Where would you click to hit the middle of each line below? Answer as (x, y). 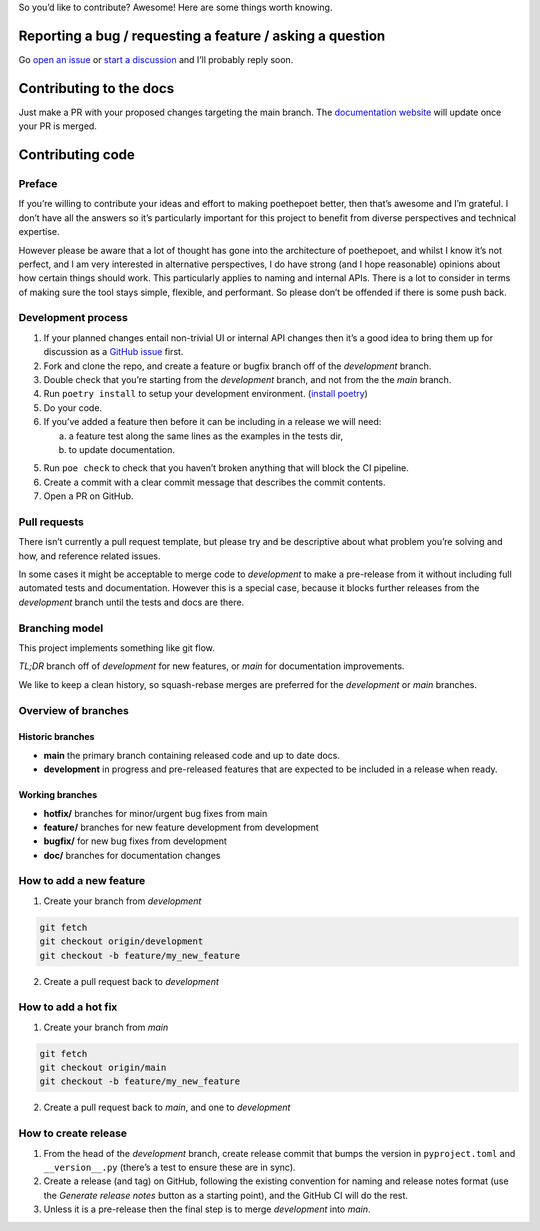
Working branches (58, 795)
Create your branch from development (122, 901)
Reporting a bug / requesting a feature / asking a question (202, 35)
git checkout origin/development (121, 941)
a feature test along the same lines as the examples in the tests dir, (206, 436)
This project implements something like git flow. (116, 647)
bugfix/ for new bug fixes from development (135, 841)
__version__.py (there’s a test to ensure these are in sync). (169, 1167)
